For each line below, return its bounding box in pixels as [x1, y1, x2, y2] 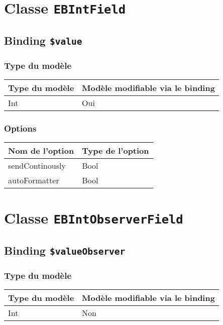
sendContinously [8, 160, 66, 172]
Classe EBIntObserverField [4, 207, 183, 228]
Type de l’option [82, 145, 149, 157]
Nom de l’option [8, 145, 74, 157]
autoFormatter [8, 174, 59, 186]
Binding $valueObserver [4, 243, 126, 258]
